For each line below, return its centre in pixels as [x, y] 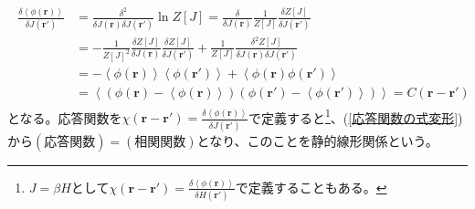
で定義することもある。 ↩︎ [311, 187]
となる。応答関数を [65, 117]
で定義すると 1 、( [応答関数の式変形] [354, 116]
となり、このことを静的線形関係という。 [317, 140]
